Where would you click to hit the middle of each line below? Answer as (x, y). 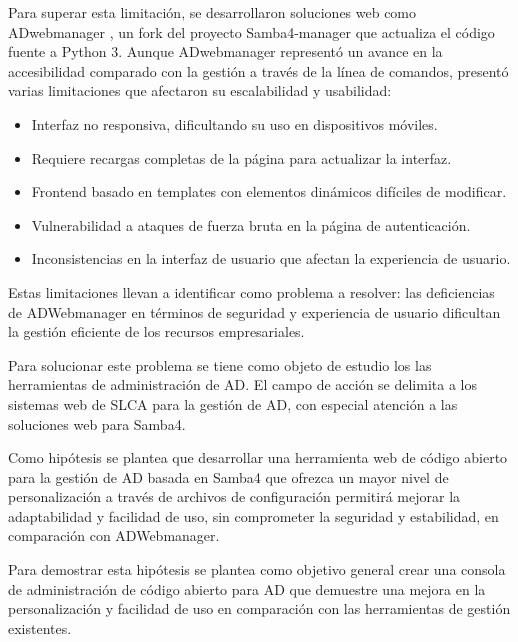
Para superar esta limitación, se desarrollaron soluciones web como (212, 12)
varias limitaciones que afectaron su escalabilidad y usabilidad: (200, 90)
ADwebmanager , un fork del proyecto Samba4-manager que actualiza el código (251, 31)
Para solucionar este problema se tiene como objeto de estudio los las (220, 364)
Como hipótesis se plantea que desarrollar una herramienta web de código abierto (258, 457)
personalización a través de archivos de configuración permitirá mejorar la (234, 496)
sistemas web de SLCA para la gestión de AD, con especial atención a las (233, 403)
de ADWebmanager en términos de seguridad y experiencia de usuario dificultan (254, 311)
